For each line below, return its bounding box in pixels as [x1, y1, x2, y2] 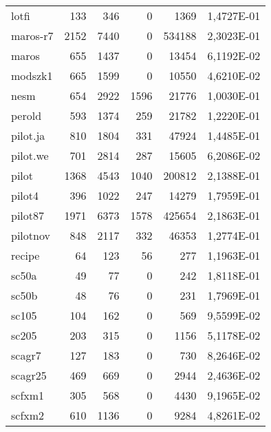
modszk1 [11, 68, 53, 83]
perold [11, 107, 42, 123]
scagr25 [11, 367, 47, 383]
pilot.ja [11, 127, 45, 143]
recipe [11, 247, 40, 263]
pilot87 [11, 207, 45, 223]
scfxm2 [11, 407, 45, 423]
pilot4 [11, 187, 39, 203]
